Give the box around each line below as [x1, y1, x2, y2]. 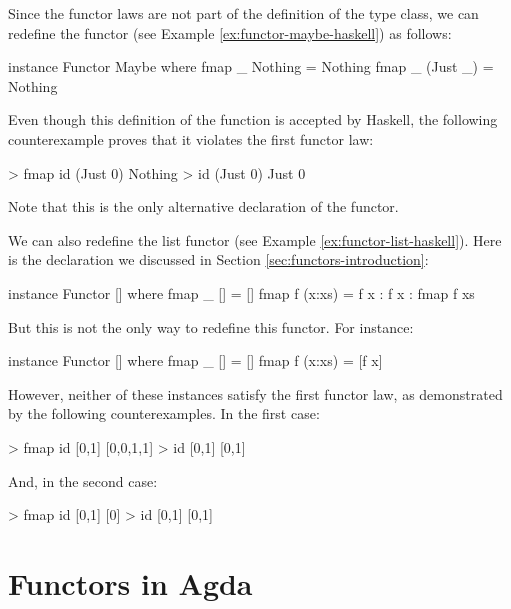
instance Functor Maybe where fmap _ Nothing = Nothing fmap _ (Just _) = [8, 56, 494, 77]
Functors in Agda [8, 562, 253, 603]
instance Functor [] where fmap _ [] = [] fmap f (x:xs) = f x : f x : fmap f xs [8, 282, 475, 303]
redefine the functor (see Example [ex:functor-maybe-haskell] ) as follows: [8, 22, 452, 43]
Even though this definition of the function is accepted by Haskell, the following [8, 109, 498, 130]
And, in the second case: [8, 470, 158, 491]
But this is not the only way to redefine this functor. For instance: [8, 316, 414, 337]
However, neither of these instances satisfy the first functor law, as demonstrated [8, 383, 503, 404]
